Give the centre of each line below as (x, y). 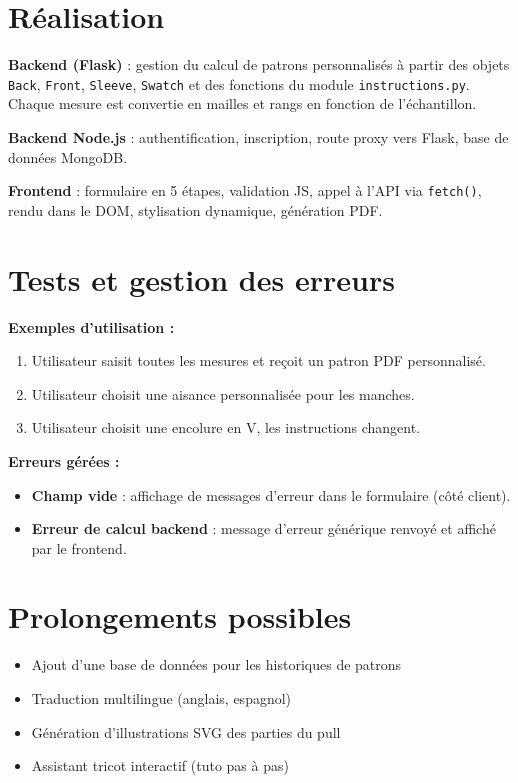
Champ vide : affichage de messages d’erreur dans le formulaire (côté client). (271, 494)
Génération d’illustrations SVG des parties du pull (186, 731)
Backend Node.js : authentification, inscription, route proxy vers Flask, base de (258, 136)
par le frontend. (79, 547)
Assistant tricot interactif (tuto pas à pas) (160, 765)
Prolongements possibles (180, 616)
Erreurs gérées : (64, 460)
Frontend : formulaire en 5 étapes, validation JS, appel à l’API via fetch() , (245, 190)
